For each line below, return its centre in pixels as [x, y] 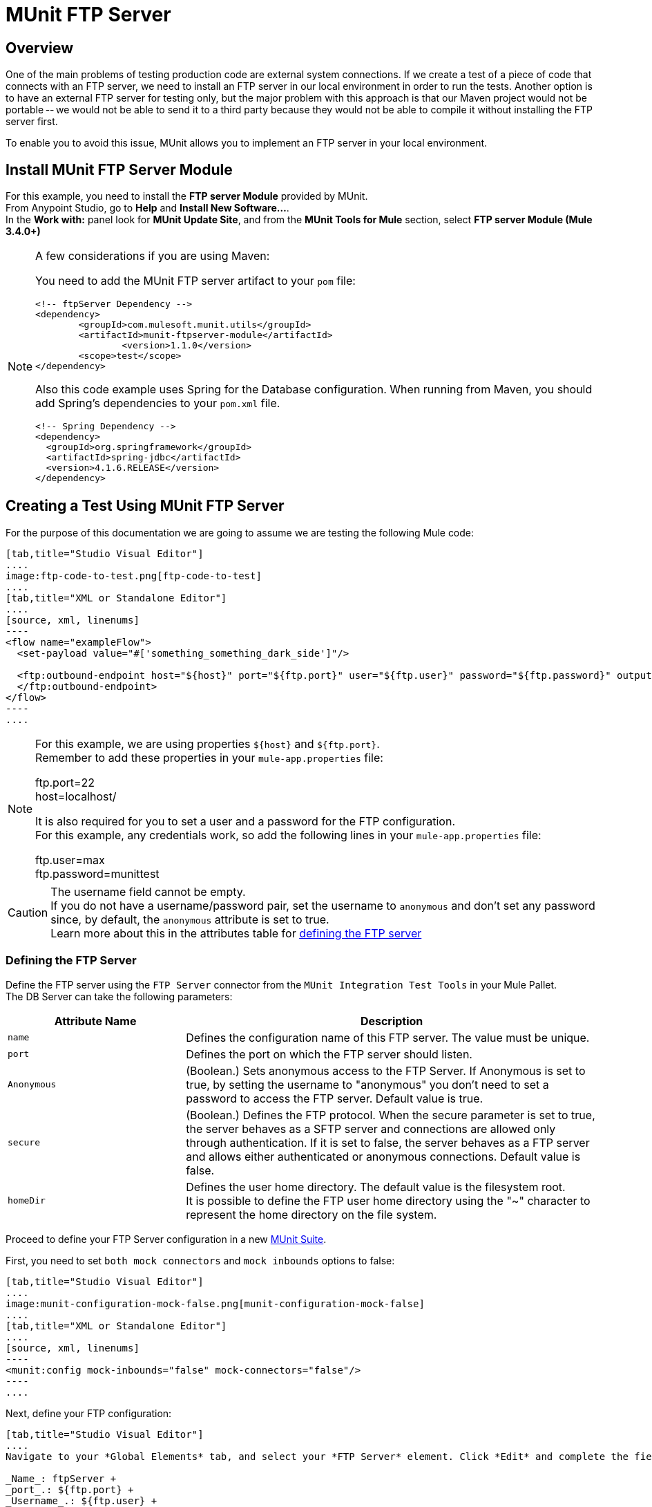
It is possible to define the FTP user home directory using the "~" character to [388, 1200]
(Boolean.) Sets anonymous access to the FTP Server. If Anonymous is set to [386, 1070]
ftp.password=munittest [97, 873]
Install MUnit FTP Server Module [119, 169]
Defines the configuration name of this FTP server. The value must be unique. [388, 1037]
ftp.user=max [70, 860]
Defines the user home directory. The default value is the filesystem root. [376, 1187]
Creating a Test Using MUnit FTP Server [145, 506]
